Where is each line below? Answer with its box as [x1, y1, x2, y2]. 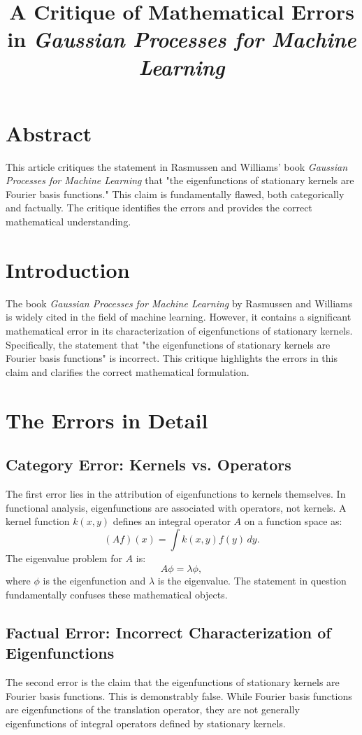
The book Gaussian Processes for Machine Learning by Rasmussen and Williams [6, 295, 353, 310]
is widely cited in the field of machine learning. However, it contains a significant [6, 309, 352, 324]
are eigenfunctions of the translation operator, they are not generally [6, 702, 300, 717]
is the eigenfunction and [43, 573, 146, 588]
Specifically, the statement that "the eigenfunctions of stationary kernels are [6, 337, 331, 351]
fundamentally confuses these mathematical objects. [6, 587, 228, 601]
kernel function [6, 514, 70, 528]
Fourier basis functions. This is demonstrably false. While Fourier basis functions [6, 688, 352, 703]
